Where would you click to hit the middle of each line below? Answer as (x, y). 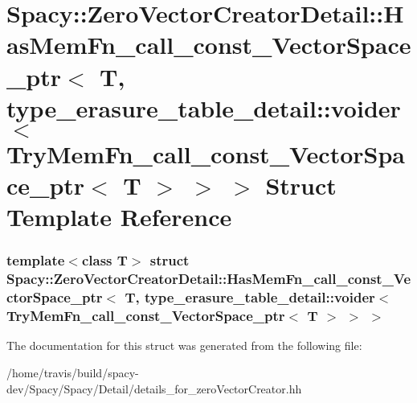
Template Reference (119, 217)
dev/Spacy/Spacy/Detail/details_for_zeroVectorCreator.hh (154, 388)
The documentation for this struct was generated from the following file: (184, 345)
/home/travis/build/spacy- (73, 373)
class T (104, 260)
